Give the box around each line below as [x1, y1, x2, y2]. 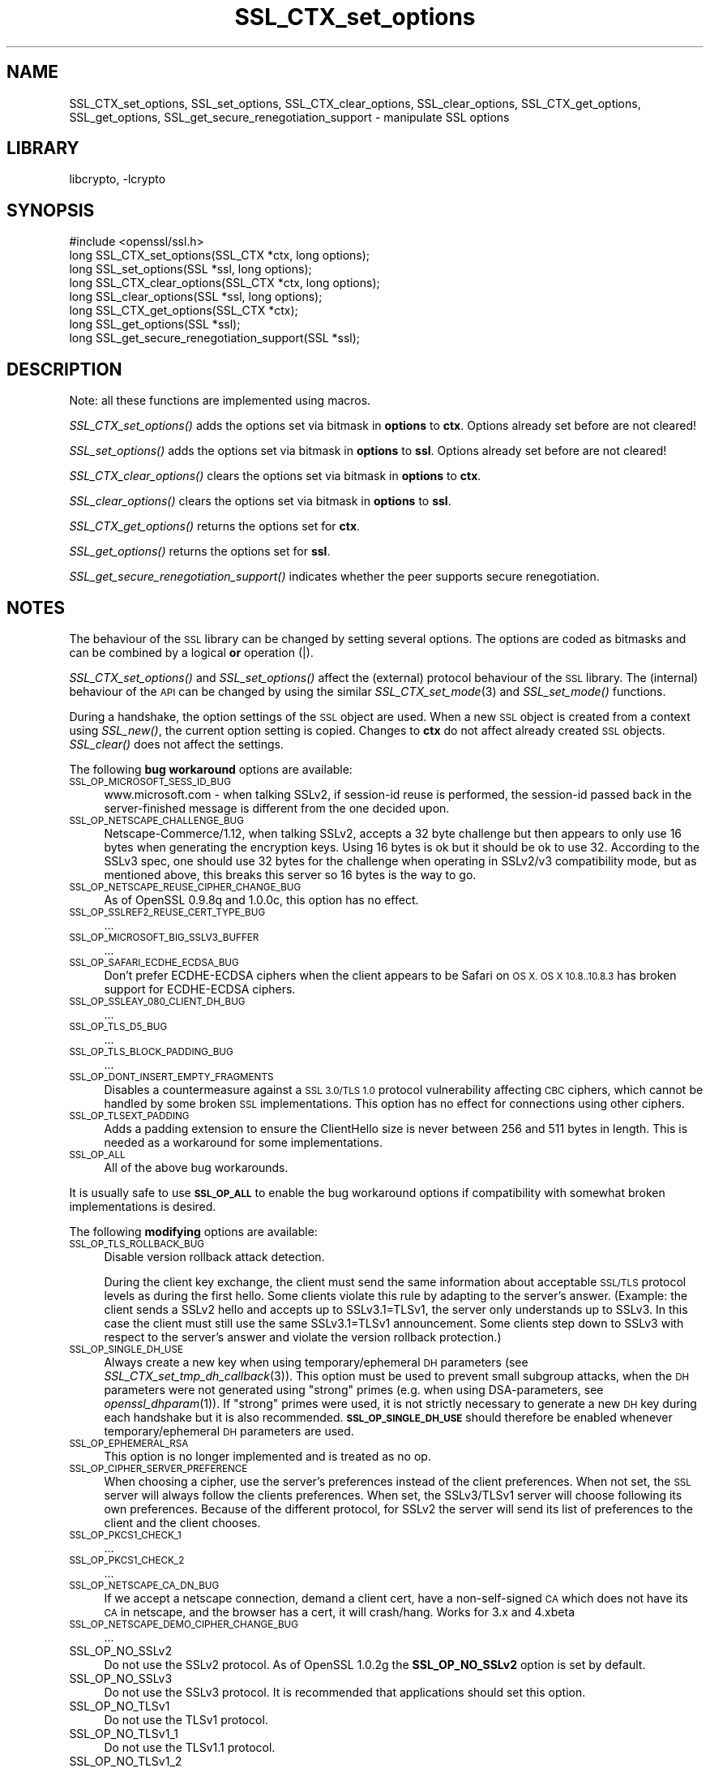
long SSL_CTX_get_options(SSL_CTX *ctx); [69, 303, 298, 318]
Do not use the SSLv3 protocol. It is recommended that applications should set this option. [104, 1684, 586, 1699]
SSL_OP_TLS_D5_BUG [69, 1020, 168, 1032]
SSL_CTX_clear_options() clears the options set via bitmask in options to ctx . [69, 469, 481, 483]
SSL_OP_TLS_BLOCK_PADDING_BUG [69, 1045, 233, 1058]
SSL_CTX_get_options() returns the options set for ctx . [69, 519, 361, 534]
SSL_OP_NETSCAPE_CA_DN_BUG [69, 1579, 220, 1591]
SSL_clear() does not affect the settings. [69, 736, 284, 751]
